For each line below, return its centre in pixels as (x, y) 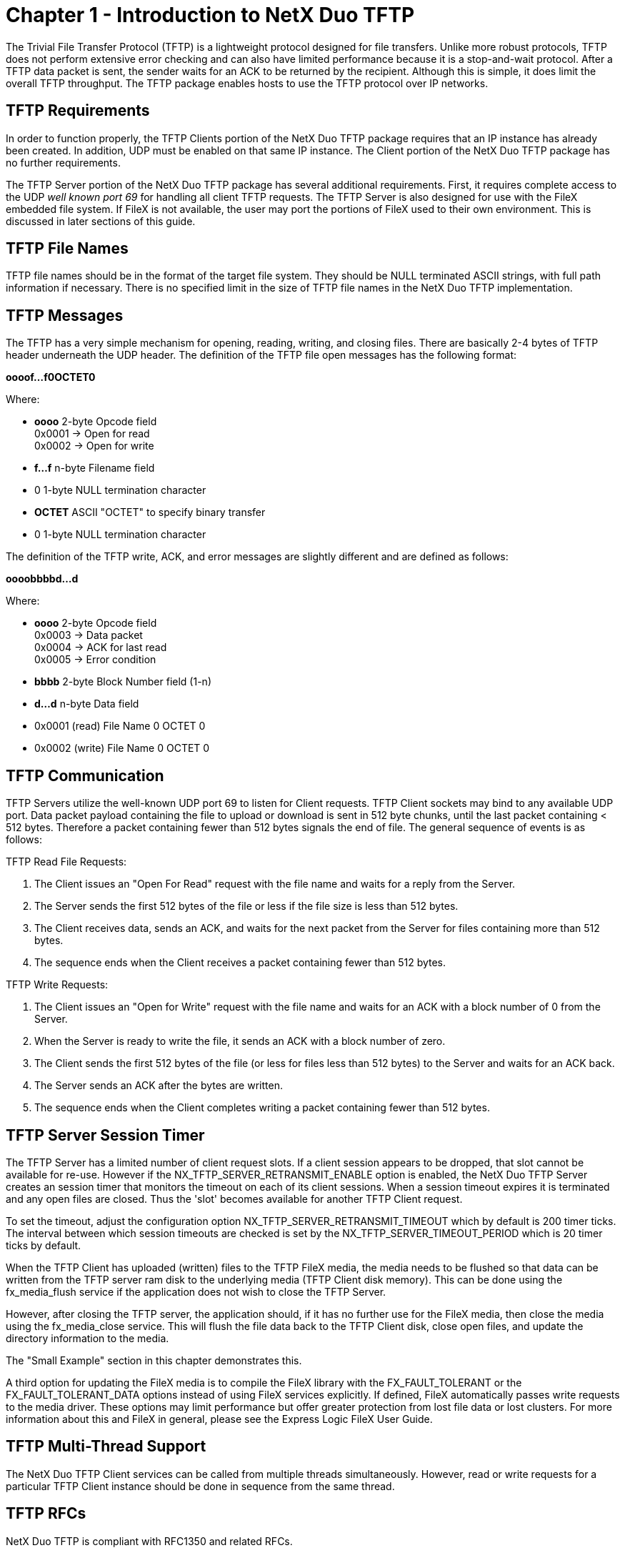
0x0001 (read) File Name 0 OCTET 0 (120, 726)
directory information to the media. (87, 1338)
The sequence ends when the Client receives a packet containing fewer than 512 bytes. (240, 963)
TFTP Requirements (78, 111)
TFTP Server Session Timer (105, 1135)
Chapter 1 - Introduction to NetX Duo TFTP (210, 15)
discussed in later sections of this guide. (101, 221)
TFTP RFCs (46, 1514)
